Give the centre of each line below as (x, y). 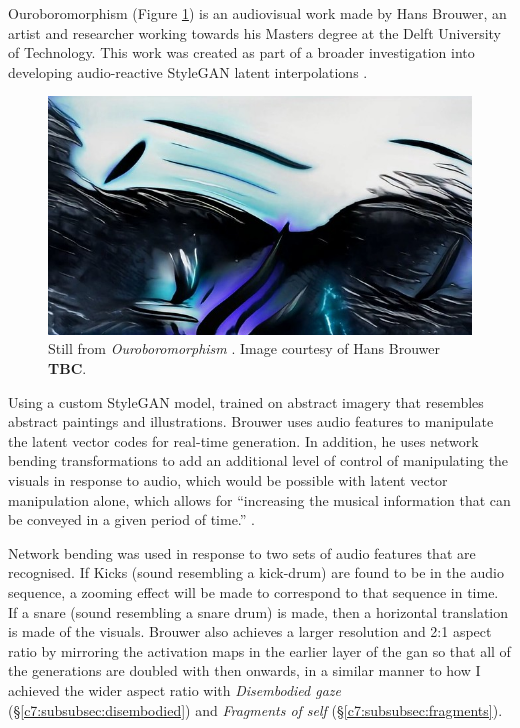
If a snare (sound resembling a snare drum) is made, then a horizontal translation (258, 611)
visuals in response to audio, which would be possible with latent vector (228, 480)
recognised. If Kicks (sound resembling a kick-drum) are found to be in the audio (256, 572)
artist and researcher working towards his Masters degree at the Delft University (254, 32)
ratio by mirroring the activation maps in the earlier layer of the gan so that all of (259, 650)
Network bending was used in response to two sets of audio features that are (242, 552)
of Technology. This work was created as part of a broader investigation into (241, 52)
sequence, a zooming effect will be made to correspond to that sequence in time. (253, 592)
